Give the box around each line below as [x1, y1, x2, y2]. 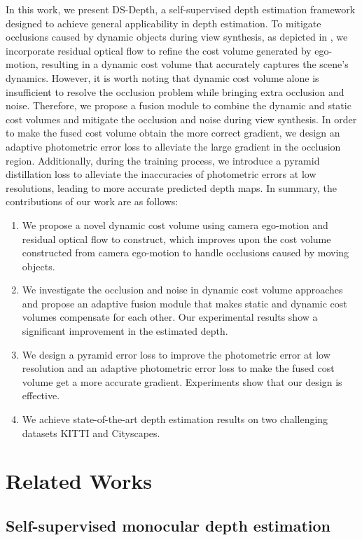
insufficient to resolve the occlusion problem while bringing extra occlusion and [6, 84, 344, 99]
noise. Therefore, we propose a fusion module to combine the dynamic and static [6, 98, 351, 113]
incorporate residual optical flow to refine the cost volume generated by [6, 43, 312, 57]
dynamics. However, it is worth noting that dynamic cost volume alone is [6, 70, 319, 85]
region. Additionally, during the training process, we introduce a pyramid [6, 153, 320, 167]
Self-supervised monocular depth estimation [6, 514, 330, 536]
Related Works [6, 466, 153, 495]
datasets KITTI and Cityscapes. [22, 425, 160, 440]
